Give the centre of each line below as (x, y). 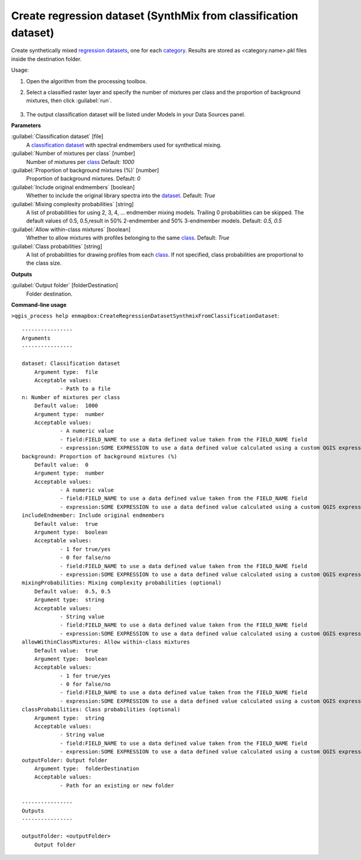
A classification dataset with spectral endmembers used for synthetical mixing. (124, 145)
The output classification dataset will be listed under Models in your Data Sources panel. (136, 114)
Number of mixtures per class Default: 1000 (80, 162)
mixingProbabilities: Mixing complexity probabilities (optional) (122, 583)
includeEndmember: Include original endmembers (93, 515)
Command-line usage (39, 305)
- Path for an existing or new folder (117, 785)
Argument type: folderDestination (87, 768)
